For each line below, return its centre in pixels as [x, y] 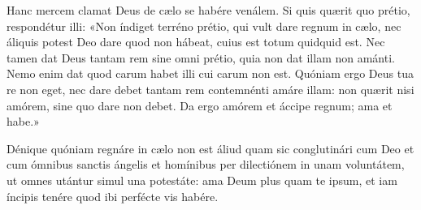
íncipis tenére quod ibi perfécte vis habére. [113, 196]
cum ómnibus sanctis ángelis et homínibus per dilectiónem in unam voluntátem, [206, 164]
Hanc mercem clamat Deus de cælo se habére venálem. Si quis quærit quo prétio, [208, 10]
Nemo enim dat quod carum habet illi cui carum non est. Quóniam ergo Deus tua [210, 73]
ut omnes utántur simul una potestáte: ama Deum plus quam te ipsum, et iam [202, 180]
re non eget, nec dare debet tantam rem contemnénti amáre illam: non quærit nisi [210, 89]
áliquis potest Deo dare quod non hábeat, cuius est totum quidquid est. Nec [196, 42]
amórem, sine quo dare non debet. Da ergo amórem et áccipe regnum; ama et [200, 105]
